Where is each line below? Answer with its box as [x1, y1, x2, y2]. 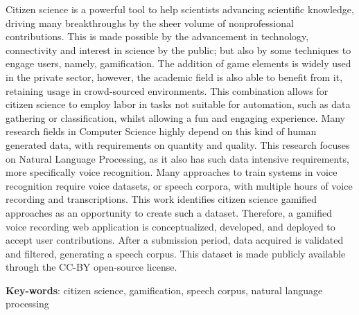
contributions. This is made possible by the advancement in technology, [6, 29, 309, 44]
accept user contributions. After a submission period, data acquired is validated [6, 233, 344, 247]
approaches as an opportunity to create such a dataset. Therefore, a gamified [6, 205, 333, 219]
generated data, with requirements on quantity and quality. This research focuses [6, 137, 350, 152]
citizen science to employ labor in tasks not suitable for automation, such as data [6, 97, 351, 111]
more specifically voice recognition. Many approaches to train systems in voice [6, 165, 338, 179]
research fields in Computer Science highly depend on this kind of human [6, 124, 317, 138]
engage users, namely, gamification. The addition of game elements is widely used [6, 56, 351, 71]
